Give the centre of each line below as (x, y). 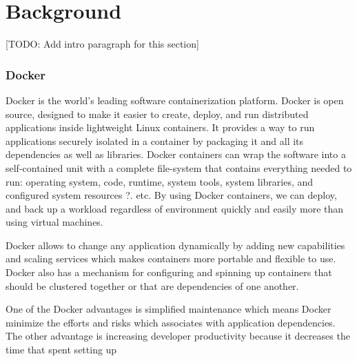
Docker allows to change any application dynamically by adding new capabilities (175, 245)
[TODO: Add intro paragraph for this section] (102, 44)
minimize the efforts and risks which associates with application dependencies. (171, 322)
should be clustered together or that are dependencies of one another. (152, 285)
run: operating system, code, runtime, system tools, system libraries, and (160, 181)
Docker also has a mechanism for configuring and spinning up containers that (169, 272)
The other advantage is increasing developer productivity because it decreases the (178, 336)
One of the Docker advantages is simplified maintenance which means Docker (169, 309)
